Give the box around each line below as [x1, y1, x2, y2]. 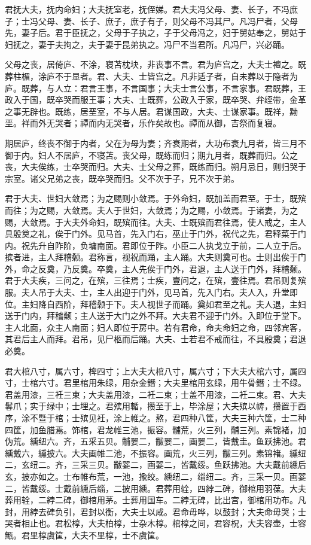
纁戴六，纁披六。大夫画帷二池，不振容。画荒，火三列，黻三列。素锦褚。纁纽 [5, 446, 306, 459]
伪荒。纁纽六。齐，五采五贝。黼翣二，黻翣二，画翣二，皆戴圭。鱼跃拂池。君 [5, 435, 306, 447]
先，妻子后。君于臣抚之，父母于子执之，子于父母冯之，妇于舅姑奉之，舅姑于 [5, 26, 306, 39]
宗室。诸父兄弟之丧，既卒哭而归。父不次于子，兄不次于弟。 [5, 172, 239, 184]
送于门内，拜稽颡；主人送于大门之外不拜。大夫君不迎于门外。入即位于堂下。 [5, 309, 306, 322]
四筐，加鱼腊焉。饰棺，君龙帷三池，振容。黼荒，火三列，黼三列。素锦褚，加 [5, 423, 306, 436]
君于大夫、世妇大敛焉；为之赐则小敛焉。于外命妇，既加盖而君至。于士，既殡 [5, 192, 306, 205]
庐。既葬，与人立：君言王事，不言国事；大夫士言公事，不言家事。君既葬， [5, 81, 298, 94]
